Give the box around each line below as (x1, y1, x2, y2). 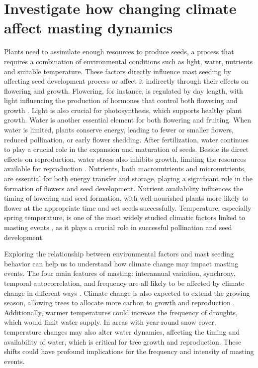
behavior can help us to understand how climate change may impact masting (4, 258, 239, 268)
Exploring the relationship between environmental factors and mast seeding (4, 248, 234, 259)
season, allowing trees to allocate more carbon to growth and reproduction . (4, 297, 235, 308)
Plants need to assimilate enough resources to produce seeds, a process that (4, 46, 234, 57)
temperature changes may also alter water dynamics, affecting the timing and (4, 326, 240, 337)
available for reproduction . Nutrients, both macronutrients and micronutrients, (4, 163, 246, 174)
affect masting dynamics (4, 17, 173, 38)
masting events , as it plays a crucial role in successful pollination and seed (4, 222, 232, 232)
